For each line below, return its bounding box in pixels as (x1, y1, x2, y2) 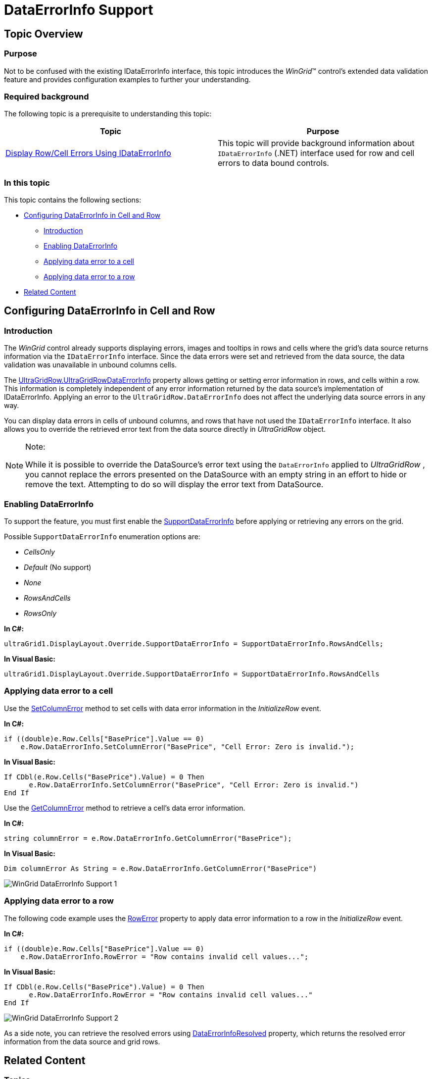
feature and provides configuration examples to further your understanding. (4, 75, 251, 84)
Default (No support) (24, 563, 92, 572)
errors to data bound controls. (218, 158, 329, 168)
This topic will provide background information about (218, 138, 415, 149)
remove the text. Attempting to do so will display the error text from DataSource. (25, 479, 324, 490)
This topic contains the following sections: (4, 196, 142, 205)
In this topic (4, 177, 50, 188)
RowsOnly (24, 609, 57, 618)
